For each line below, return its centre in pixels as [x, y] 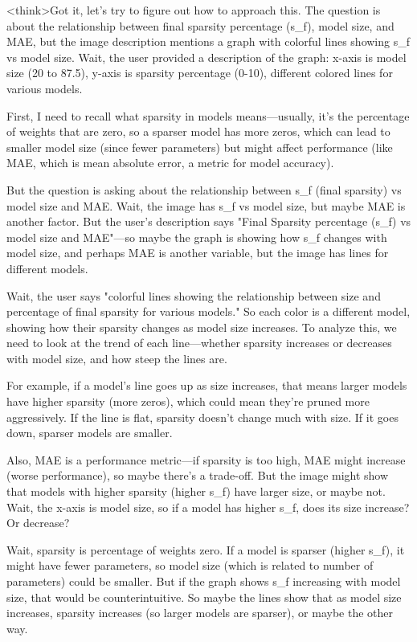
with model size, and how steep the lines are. [117, 358]
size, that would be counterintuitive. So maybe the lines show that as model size [204, 597]
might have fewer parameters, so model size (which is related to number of [190, 565]
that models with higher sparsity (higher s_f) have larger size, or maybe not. [196, 491]
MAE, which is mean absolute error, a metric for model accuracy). [170, 163]
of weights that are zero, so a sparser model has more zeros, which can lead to [198, 131]
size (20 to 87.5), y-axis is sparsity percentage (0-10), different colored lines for [200, 73]
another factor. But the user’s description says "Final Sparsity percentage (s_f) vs [209, 221]
